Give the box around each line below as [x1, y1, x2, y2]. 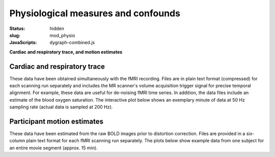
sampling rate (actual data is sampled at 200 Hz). [9, 104, 113, 110]
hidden [49, 25, 65, 32]
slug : [9, 32, 20, 38]
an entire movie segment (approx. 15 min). [9, 145, 98, 151]
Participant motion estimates [9, 117, 104, 125]
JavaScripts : [9, 40, 37, 46]
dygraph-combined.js [49, 40, 95, 46]
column [9, 138, 25, 144]
